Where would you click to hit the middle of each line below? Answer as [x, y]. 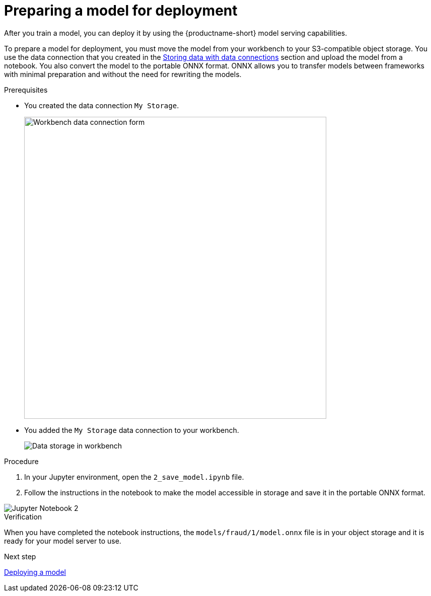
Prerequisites [26, 90]
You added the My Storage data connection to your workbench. [132, 430]
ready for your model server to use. [63, 541]
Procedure [21, 461]
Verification [23, 516]
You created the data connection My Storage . [102, 105]
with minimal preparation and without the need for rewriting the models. [123, 74]
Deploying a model [35, 572]
